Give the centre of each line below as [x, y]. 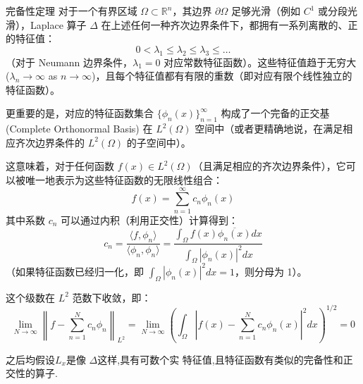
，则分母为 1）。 [271, 271]
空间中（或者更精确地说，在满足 [269, 129]
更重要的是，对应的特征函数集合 [80, 113]
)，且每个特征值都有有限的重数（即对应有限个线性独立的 [222, 76]
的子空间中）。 [159, 142]
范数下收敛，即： [112, 297]
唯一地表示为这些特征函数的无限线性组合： [124, 179]
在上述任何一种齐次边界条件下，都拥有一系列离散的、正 [229, 24]
